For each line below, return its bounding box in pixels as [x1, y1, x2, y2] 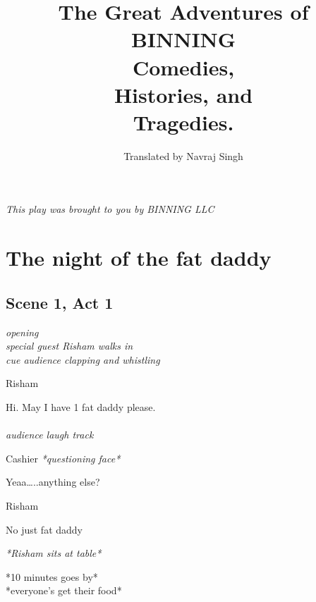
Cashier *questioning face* [6, 450, 121, 465]
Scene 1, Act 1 [6, 291, 114, 313]
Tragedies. [133, 107, 234, 136]
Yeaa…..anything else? [6, 474, 100, 489]
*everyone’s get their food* [6, 583, 122, 598]
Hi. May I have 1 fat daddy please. [6, 400, 156, 414]
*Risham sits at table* [6, 546, 102, 560]
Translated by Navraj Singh [123, 148, 243, 163]
